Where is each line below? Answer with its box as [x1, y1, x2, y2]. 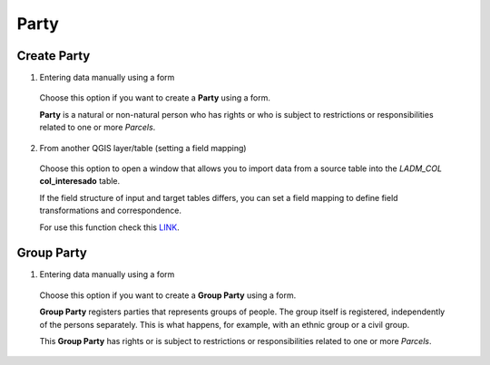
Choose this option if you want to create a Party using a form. [39, 92, 271, 103]
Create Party [16, 48, 91, 63]
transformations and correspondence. [39, 205, 181, 216]
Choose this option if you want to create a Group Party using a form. [39, 290, 297, 301]
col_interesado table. [39, 176, 121, 187]
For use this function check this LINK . [39, 222, 181, 233]
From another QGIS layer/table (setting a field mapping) [39, 142, 247, 153]
